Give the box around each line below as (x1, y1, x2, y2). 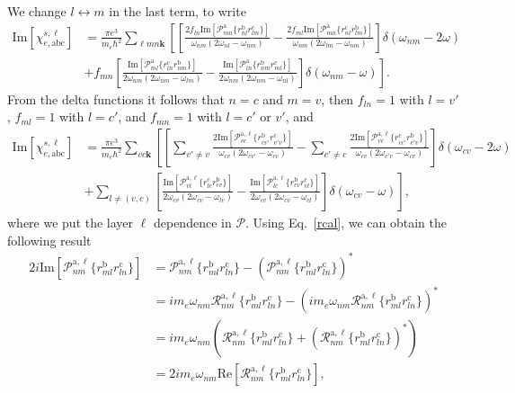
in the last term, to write (109, 2, 246, 20)
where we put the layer (7, 212, 134, 231)
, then (321, 89, 354, 108)
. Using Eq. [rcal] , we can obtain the (245, 212, 448, 231)
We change (7, 2, 67, 20)
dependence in (153, 212, 232, 231)
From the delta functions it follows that (7, 89, 225, 108)
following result (7, 230, 92, 249)
